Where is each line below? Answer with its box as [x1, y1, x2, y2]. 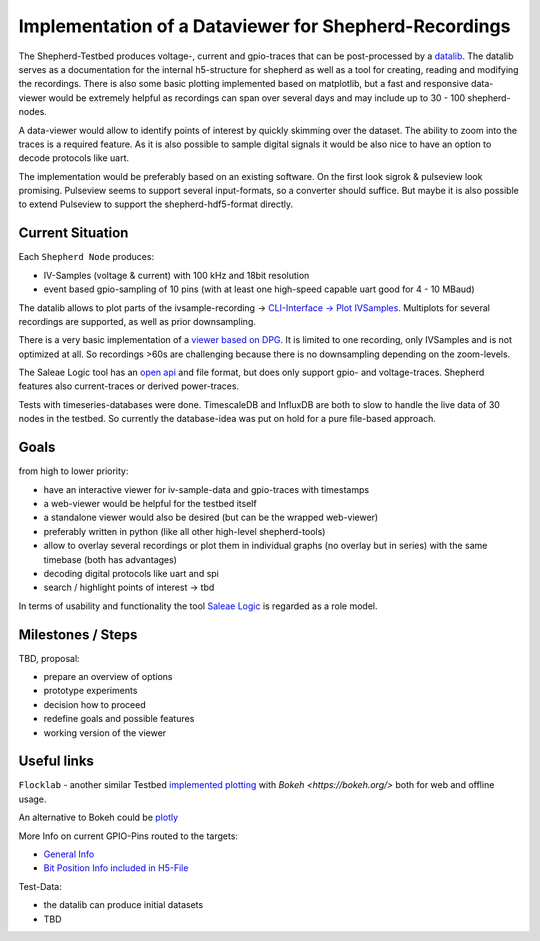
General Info [43, 848, 95, 860]
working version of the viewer [43, 726, 167, 739]
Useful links [18, 753, 95, 770]
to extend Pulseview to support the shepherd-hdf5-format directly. [18, 198, 294, 210]
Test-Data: [18, 880, 62, 892]
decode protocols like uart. [18, 152, 130, 164]
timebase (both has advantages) [43, 553, 177, 565]
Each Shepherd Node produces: [18, 251, 155, 263]
